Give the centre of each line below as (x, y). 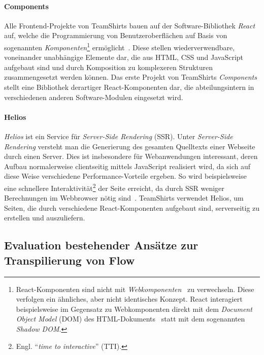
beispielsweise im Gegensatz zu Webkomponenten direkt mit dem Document (134, 309)
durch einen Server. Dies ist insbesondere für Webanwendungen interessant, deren (131, 156)
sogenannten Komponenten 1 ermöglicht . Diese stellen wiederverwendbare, (120, 46)
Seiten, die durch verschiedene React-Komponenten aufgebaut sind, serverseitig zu (132, 207)
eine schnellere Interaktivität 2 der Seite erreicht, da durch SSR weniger (114, 187)
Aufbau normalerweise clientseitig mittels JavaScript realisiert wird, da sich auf (127, 166)
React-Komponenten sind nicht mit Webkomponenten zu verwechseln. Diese (135, 289)
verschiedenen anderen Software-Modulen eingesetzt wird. (94, 97)
